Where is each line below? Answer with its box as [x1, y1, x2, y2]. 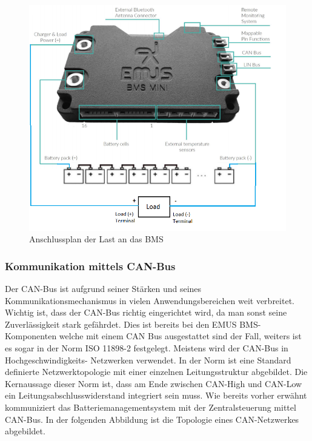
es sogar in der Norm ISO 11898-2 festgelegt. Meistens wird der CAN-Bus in [5, 341, 288, 354]
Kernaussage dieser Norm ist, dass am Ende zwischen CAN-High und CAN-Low [5, 377, 302, 390]
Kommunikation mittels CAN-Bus [5, 258, 176, 273]
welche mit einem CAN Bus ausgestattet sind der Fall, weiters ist [59, 330, 302, 342]
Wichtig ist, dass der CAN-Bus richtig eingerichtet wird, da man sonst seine [5, 306, 287, 319]
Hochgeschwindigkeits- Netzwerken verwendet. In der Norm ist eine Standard [5, 353, 291, 366]
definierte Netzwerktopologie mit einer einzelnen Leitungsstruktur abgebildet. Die [5, 365, 308, 378]
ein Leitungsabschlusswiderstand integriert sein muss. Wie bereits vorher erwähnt [5, 389, 307, 402]
